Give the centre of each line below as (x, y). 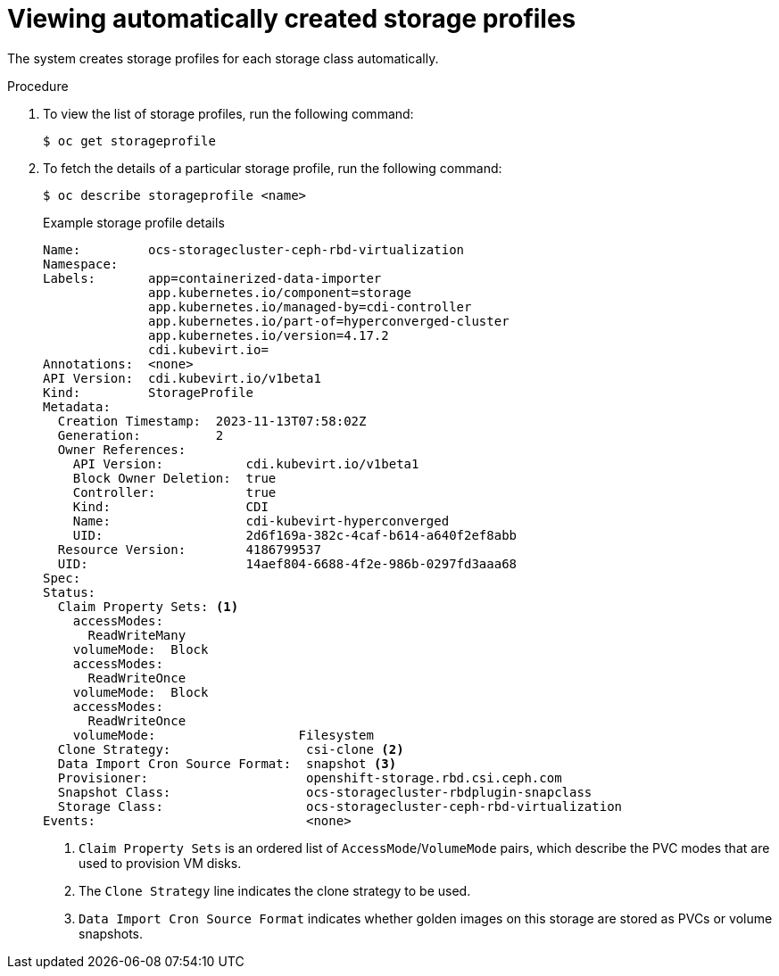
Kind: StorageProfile (149, 392)
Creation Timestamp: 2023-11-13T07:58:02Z (212, 421)
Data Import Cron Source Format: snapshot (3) (227, 763)
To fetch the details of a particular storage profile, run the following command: (273, 168)
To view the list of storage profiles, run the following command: (228, 113)
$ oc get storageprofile (129, 141)
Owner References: (122, 449)
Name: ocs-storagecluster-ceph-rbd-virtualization (254, 249)
